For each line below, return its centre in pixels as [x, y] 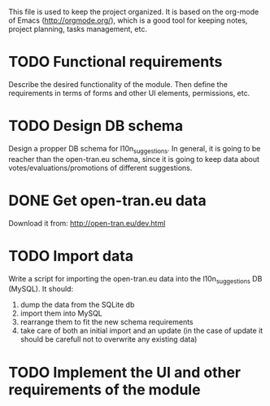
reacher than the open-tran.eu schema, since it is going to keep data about [134, 159]
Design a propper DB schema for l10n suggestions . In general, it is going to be [135, 149]
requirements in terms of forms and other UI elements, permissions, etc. [129, 93]
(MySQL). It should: [41, 289]
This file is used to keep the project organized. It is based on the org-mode [134, 12]
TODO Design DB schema [96, 126]
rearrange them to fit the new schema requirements [107, 322]
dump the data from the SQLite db [77, 305]
